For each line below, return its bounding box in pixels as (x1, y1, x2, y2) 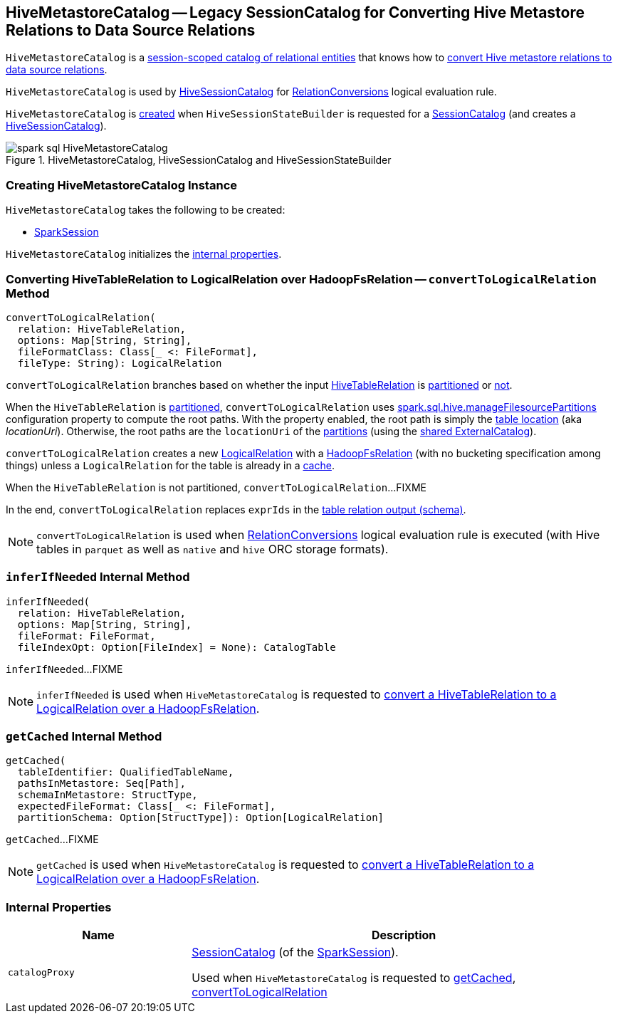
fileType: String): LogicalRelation (17, 357, 222, 369)
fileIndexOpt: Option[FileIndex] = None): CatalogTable (17, 641, 336, 653)
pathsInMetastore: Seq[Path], (17, 778, 186, 790)
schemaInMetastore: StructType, (17, 789, 198, 801)
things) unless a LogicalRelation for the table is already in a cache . (6, 459, 335, 471)
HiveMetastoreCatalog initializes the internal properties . (6, 248, 282, 261)
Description (371, 928, 436, 943)
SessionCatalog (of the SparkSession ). (192, 945, 399, 960)
